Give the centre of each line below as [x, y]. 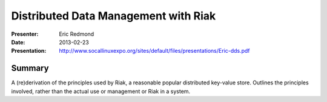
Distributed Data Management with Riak [114, 16]
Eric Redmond [77, 34]
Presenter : [25, 34]
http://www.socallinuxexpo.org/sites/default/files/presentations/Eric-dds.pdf [155, 51]
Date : [18, 42]
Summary [30, 68]
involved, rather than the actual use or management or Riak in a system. [101, 91]
